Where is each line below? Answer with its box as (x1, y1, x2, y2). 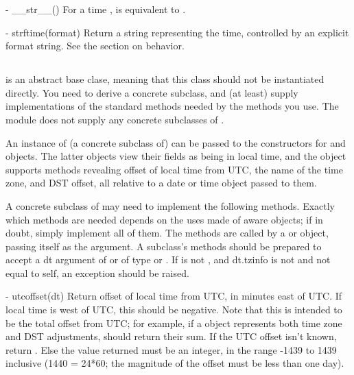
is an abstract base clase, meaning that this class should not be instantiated (5, 72, 324, 86)
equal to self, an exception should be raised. (5, 265, 189, 280)
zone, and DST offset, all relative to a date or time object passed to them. (5, 176, 317, 190)
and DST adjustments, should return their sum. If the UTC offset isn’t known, (5, 329, 337, 343)
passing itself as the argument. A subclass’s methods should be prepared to (5, 239, 322, 253)
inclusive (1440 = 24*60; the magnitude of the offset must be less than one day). (5, 356, 344, 370)
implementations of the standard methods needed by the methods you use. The (5, 99, 339, 113)
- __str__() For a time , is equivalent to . (5, 2, 186, 16)
